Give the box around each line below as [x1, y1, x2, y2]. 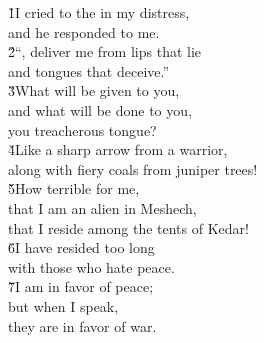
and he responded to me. [8, 21, 160, 42]
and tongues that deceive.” [8, 60, 170, 81]
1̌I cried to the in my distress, [8, 2, 190, 22]
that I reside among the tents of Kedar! [8, 217, 249, 238]
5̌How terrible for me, [8, 178, 140, 199]
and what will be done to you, [8, 99, 192, 120]
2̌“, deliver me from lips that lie [8, 41, 202, 62]
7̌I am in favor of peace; [8, 276, 154, 297]
